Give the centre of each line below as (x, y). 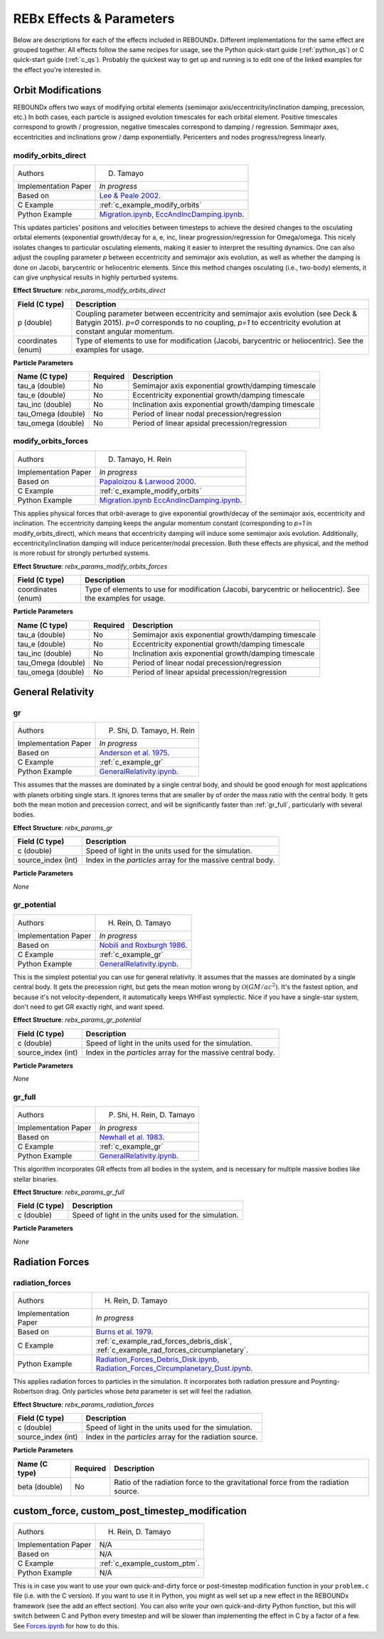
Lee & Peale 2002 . (130, 195)
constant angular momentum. (125, 331)
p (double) (35, 322)
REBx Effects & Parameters (94, 19)
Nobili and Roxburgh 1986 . (143, 945)
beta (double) (40, 1487)
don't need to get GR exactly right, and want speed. (89, 1007)
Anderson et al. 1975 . (134, 753)
